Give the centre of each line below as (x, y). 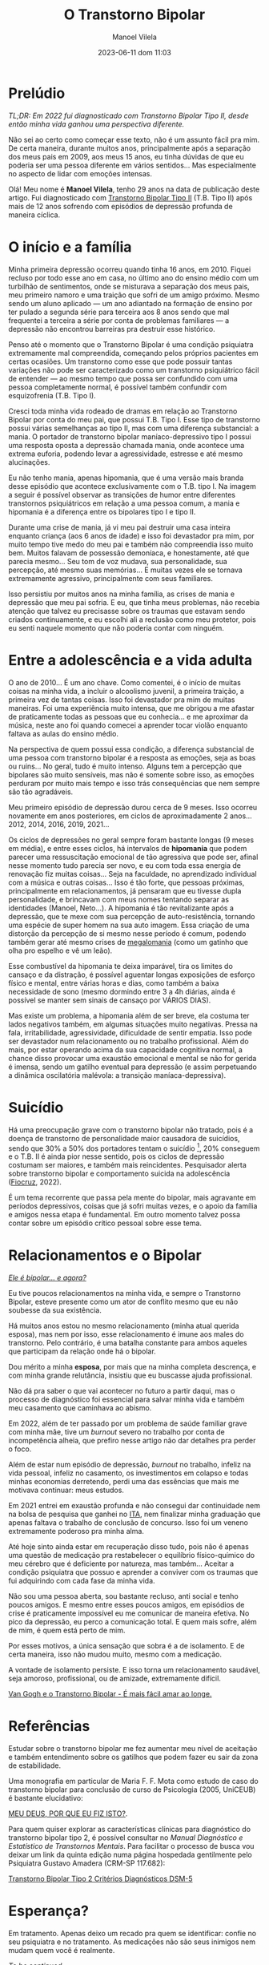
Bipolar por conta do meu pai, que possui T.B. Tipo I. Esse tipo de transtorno (134, 419)
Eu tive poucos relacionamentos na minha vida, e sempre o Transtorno (125, 1293)
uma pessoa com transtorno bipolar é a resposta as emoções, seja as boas (132, 757)
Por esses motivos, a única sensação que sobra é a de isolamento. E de (126, 1646)
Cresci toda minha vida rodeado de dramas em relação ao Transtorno (123, 411)
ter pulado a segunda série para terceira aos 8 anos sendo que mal (119, 312)
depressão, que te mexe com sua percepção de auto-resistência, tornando (132, 916)
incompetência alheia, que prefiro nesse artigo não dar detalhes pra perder (132, 1441)
